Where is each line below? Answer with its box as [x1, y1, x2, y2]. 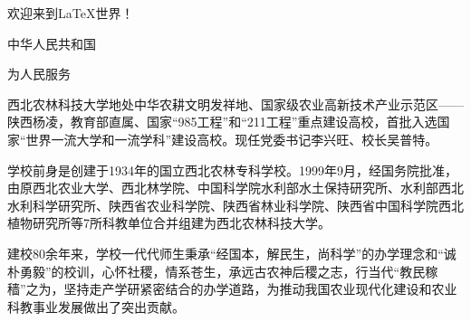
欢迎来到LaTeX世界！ [7, 4, 134, 22]
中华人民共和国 [7, 33, 96, 52]
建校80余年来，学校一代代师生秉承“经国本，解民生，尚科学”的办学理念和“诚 [7, 243, 457, 262]
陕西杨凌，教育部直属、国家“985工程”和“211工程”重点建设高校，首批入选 [7, 112, 437, 131]
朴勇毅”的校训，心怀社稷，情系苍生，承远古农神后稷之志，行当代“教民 [7, 261, 426, 280]
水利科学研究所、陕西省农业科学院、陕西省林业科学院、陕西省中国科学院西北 [7, 195, 464, 214]
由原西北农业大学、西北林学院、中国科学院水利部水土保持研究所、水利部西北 [7, 178, 464, 197]
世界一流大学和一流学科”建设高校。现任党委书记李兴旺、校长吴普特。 [25, 129, 438, 148]
